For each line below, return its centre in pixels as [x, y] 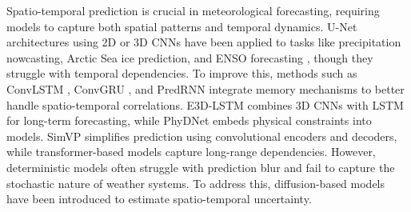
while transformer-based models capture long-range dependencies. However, [191, 152]
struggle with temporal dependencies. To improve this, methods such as [182, 73]
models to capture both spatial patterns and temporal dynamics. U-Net [182, 26]
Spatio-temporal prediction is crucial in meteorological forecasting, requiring [193, 10]
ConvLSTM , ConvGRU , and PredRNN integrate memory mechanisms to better [205, 88]
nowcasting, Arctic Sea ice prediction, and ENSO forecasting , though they [190, 57]
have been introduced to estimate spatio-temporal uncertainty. [159, 199]
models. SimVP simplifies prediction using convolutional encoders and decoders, [202, 136]
